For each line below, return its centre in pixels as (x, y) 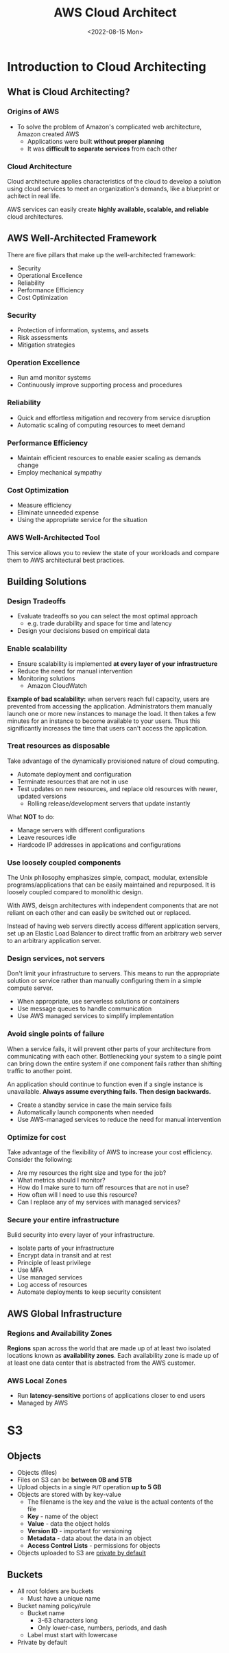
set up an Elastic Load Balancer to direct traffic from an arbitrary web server (115, 933)
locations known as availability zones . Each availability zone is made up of (113, 1355)
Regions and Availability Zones (60, 1333)
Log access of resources (52, 1285)
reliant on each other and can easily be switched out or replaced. (99, 913)
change (28, 465)
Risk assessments (43, 338)
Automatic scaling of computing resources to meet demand (101, 425)
